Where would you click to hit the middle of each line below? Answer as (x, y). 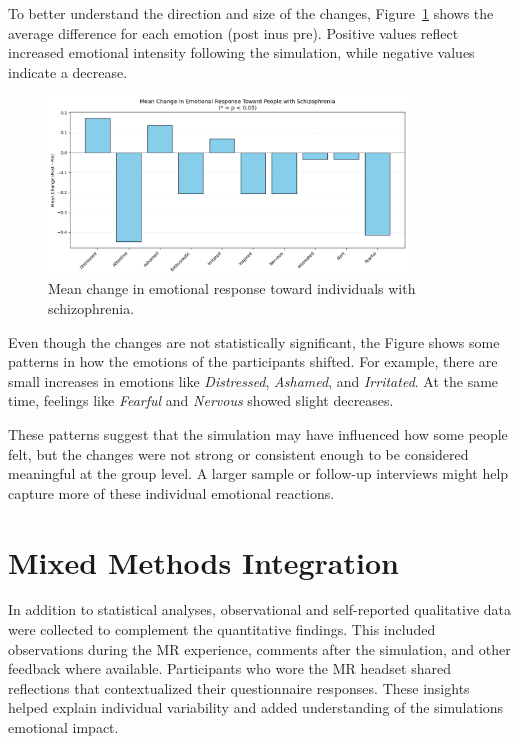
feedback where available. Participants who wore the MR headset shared (229, 668)
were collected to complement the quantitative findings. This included (222, 629)
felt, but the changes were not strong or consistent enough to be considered (238, 453)
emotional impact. (63, 727)
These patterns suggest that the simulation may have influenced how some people (258, 433)
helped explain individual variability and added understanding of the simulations (256, 707)
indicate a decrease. (68, 71)
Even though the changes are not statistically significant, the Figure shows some (254, 341)
